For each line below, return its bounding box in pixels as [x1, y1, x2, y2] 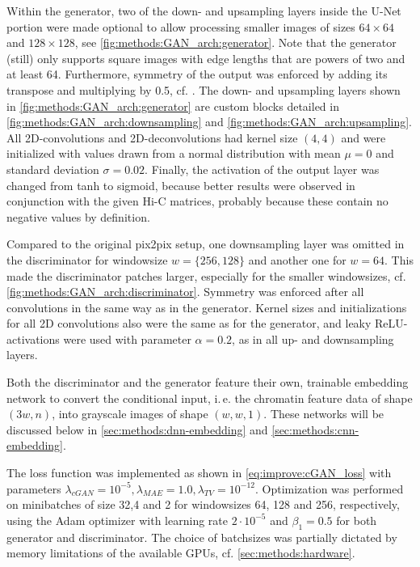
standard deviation [6, 160, 99, 177]
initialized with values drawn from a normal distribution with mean [6, 145, 341, 162]
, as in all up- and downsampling [232, 330, 394, 347]
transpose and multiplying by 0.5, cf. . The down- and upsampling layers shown [6, 81, 401, 98]
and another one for [248, 251, 346, 268]
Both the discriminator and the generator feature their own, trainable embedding [6, 374, 409, 391]
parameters [6, 480, 61, 497]
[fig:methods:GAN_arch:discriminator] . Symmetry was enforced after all [6, 283, 364, 300]
